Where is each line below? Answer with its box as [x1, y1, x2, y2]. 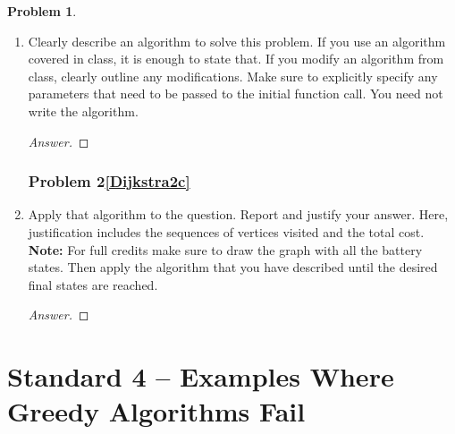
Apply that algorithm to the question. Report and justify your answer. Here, [28, 205, 449, 224]
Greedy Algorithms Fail [7, 393, 306, 430]
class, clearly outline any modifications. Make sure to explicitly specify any [28, 66, 438, 85]
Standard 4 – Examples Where [7, 358, 394, 395]
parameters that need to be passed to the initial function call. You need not [28, 84, 443, 103]
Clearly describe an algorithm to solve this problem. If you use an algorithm [28, 31, 446, 50]
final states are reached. [28, 275, 158, 294]
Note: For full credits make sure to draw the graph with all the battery [28, 240, 423, 259]
